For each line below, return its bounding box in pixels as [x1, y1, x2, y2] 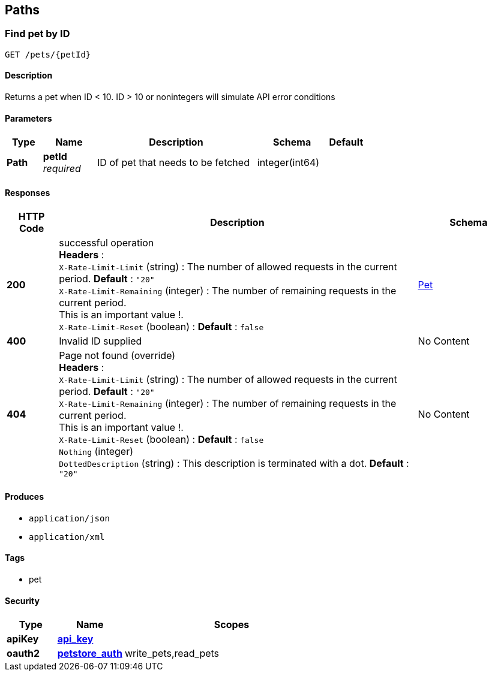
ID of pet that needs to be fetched [97, 156, 250, 169]
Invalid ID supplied [59, 335, 142, 348]
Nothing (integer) [59, 445, 134, 458]
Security [5, 595, 40, 606]
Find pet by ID [5, 28, 70, 40]
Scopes [214, 618, 250, 631]
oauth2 [7, 647, 40, 660]
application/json [29, 513, 110, 523]
